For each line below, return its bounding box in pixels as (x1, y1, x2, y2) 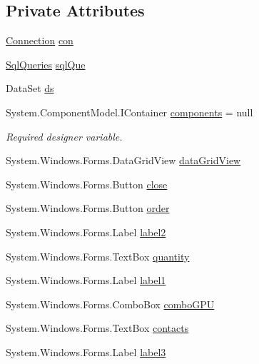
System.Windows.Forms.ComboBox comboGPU (6, 296, 215, 311)
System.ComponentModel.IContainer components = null (6, 104, 253, 119)
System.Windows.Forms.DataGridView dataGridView (6, 153, 241, 168)
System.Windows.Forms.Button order (6, 201, 170, 216)
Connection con (6, 33, 73, 48)
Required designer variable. (6, 128, 123, 143)
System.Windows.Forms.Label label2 (6, 224, 166, 239)
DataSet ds (6, 81, 54, 96)
